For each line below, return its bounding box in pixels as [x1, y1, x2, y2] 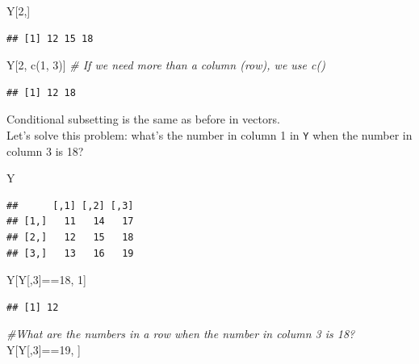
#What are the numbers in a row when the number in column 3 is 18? [6, 325, 355, 342]
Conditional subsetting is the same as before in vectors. [6, 111, 280, 128]
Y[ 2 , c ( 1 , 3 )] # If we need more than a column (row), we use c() [6, 56, 325, 73]
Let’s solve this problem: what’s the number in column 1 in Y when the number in [6, 126, 413, 143]
